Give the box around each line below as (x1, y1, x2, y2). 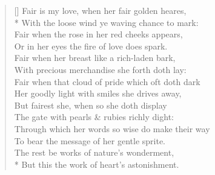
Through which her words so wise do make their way (14, 122, 210, 135)
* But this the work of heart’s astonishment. (14, 157, 179, 170)
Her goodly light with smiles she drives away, (14, 87, 182, 100)
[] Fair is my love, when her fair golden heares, (14, 4, 187, 16)
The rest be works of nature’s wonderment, (14, 146, 174, 159)
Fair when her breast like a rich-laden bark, (14, 51, 176, 64)
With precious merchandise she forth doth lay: (14, 63, 187, 75)
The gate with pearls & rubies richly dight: (14, 110, 174, 123)
